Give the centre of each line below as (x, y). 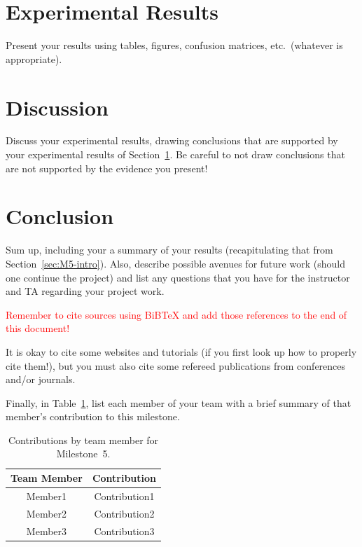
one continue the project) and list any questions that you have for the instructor (178, 277)
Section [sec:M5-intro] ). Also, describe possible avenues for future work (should (175, 263)
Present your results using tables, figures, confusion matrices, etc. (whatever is (174, 45)
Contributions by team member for (83, 439)
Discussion (57, 107)
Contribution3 (124, 531)
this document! (38, 328)
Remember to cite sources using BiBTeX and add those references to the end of (176, 314)
